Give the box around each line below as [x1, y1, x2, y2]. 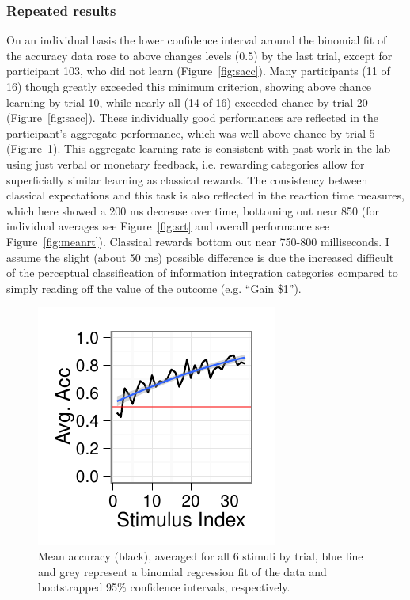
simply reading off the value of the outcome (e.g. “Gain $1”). [6, 279, 302, 296]
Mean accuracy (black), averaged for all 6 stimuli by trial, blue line [38, 547, 363, 564]
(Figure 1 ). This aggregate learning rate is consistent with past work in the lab [6, 140, 391, 157]
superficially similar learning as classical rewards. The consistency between [6, 171, 368, 188]
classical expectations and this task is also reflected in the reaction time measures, [6, 187, 404, 203]
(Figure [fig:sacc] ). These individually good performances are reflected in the [6, 109, 379, 126]
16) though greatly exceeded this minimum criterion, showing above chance [6, 78, 372, 94]
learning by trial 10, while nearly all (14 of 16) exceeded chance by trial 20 [6, 93, 368, 110]
